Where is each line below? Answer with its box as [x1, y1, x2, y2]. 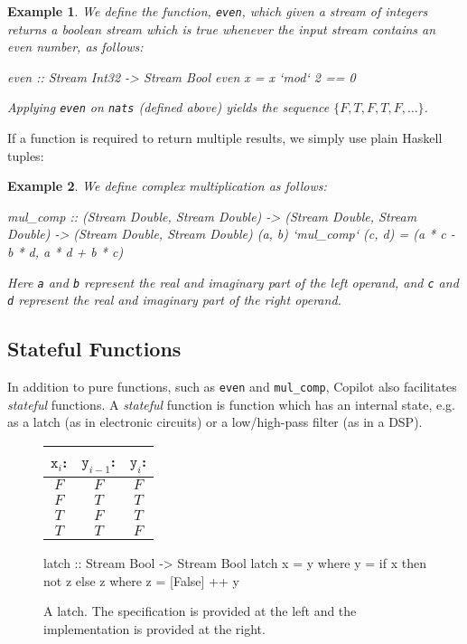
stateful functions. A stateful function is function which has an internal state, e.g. [7, 394, 456, 413]
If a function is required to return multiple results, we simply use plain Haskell [7, 128, 443, 147]
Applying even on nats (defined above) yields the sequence [7, 98, 330, 117]
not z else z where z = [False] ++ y [43, 571, 239, 590]
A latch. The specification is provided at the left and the [43, 601, 357, 620]
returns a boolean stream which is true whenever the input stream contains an [7, 19, 436, 38]
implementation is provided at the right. [43, 619, 266, 638]
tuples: [7, 146, 44, 165]
